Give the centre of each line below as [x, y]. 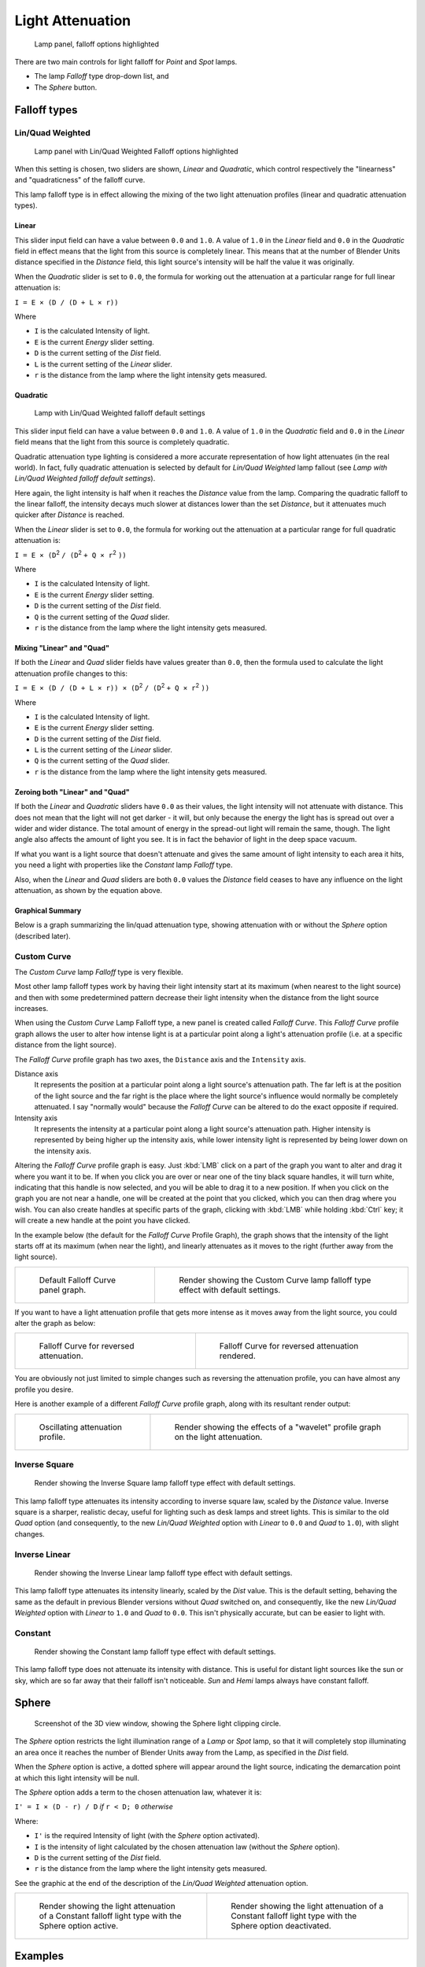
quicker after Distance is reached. [70, 515]
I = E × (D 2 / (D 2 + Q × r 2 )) [71, 554]
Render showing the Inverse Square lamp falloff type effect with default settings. [165, 1483]
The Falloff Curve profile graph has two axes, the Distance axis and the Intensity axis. [160, 1059]
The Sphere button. [66, 87]
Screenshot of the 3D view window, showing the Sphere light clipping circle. [157, 1724]
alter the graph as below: [55, 1323]
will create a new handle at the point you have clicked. [102, 1220]
